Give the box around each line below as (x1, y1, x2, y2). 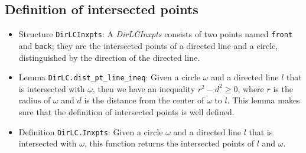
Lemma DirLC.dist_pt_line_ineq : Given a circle (18, 71, 201, 83)
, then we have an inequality (92, 82, 196, 95)
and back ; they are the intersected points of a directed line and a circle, (18, 39, 278, 51)
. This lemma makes (227, 94, 300, 106)
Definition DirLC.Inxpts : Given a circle (18, 125, 163, 138)
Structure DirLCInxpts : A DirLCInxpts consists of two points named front (18, 28, 293, 40)
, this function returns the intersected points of (84, 137, 254, 149)
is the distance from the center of (84, 94, 204, 106)
